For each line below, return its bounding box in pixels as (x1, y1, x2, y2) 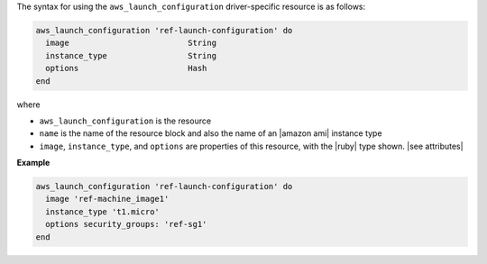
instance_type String (45, 50, 216, 60)
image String (45, 38, 216, 49)
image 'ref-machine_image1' (45, 194, 170, 205)
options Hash (45, 63, 207, 74)
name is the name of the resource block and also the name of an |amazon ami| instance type (39, 128, 382, 139)
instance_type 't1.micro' (45, 206, 160, 216)
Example (16, 158, 51, 168)
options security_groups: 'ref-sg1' (45, 219, 207, 230)
